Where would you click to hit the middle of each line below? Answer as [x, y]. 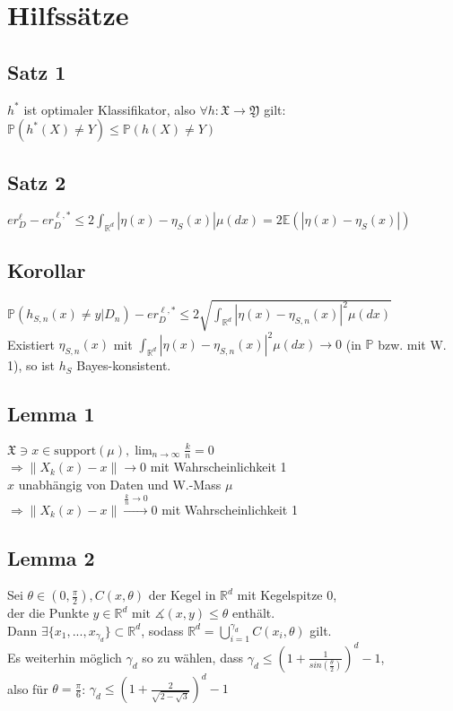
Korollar [47, 270]
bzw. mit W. [412, 344]
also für [28, 688]
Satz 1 [37, 71]
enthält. [254, 613]
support [75, 451]
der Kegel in [182, 595]
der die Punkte [48, 613]
